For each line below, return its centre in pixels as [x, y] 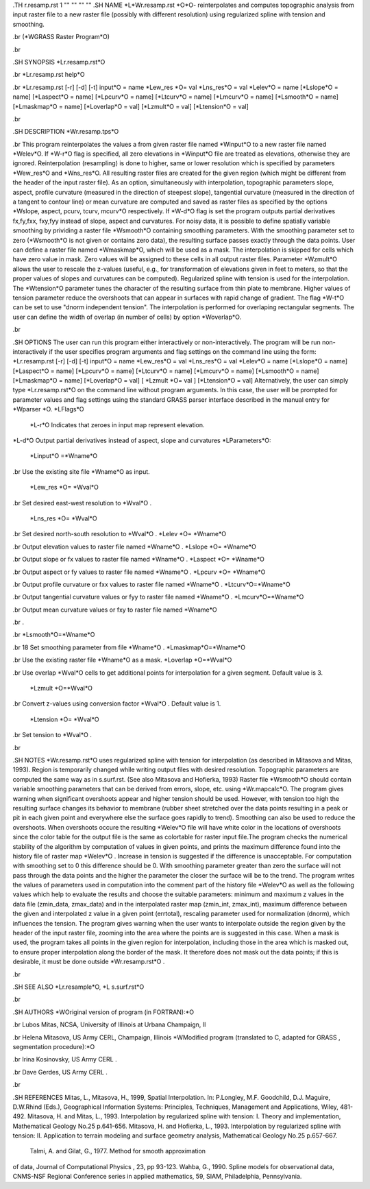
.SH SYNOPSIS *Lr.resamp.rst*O [59, 62]
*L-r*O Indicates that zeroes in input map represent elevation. [117, 424]
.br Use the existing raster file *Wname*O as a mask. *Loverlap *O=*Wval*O [122, 660]
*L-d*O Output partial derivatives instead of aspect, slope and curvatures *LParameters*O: [142, 441]
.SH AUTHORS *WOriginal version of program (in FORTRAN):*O [103, 1012]
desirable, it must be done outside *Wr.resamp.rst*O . [89, 962]
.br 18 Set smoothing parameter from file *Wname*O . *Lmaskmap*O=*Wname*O [129, 647]
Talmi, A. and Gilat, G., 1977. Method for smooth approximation [118, 1151]
